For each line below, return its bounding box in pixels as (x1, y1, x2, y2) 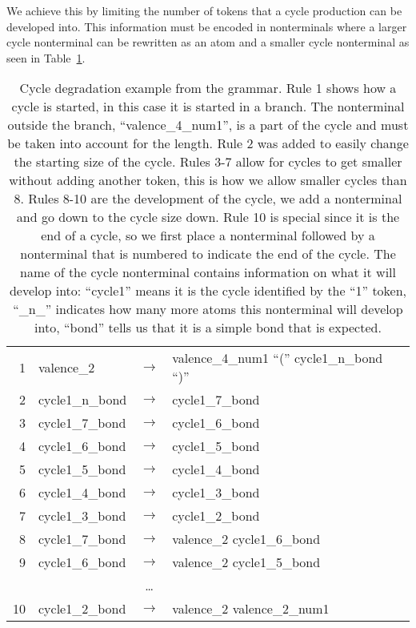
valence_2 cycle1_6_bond (172, 529, 321, 549)
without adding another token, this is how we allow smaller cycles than (9, 171, 407, 190)
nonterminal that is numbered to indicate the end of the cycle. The (20, 244, 396, 264)
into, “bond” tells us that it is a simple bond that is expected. (34, 318, 382, 337)
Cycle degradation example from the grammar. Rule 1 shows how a (19, 78, 397, 98)
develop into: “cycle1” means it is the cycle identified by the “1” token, (9, 281, 407, 300)
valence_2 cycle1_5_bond (172, 553, 321, 572)
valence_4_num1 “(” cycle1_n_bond (172, 348, 383, 368)
